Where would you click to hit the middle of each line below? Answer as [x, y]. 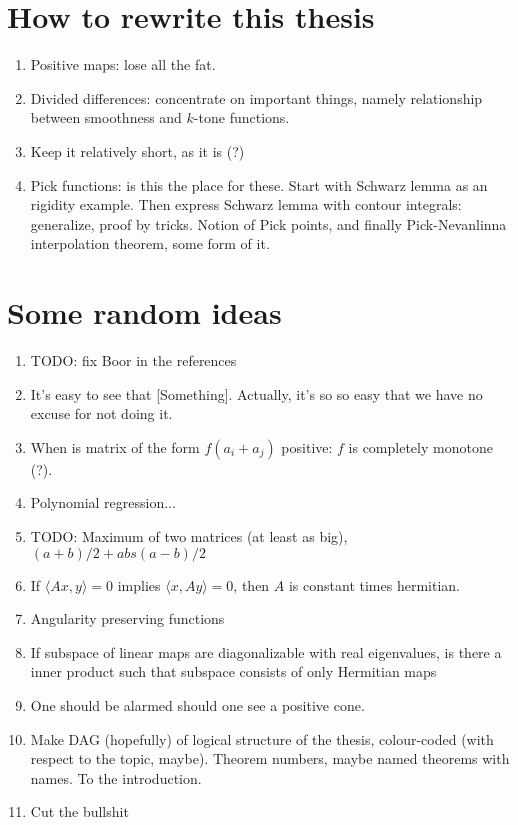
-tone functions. [241, 117]
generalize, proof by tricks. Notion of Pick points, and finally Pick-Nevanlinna [268, 223]
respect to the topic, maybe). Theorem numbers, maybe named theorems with [270, 758]
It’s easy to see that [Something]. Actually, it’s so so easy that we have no [256, 393]
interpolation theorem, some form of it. [150, 243]
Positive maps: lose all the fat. [123, 64]
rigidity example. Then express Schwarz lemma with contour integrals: [246, 204]
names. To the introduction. [116, 777]
